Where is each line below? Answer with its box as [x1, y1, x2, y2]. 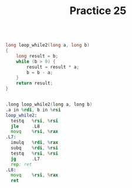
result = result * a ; [26, 64, 80, 70]
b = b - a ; [26, 69, 53, 76]
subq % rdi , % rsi [11, 145, 59, 151]
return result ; [16, 80, 53, 86]
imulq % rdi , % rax [11, 139, 59, 146]
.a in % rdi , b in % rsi [5, 107, 61, 112]
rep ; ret [11, 161, 32, 168]
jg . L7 [11, 156, 40, 162]
